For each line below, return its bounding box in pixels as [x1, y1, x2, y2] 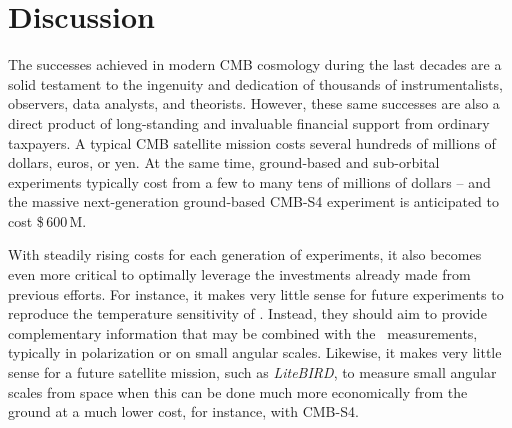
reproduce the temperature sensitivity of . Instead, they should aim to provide [8, 303, 487, 324]
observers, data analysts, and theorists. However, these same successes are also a [8, 93, 500, 114]
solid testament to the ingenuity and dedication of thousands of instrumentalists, [8, 73, 503, 94]
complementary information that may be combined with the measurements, [8, 322, 478, 343]
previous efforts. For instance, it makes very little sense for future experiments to [8, 283, 504, 304]
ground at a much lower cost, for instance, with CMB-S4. [8, 401, 359, 422]
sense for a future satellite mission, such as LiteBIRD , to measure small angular [8, 362, 497, 383]
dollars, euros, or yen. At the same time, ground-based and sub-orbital [8, 152, 440, 173]
